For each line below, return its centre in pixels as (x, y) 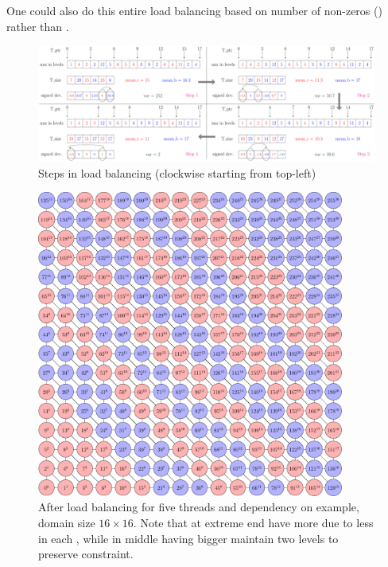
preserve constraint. (86, 554)
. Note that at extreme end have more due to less (253, 522)
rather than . (38, 26)
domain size (67, 522)
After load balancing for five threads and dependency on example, (199, 507)
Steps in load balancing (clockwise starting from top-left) (177, 172)
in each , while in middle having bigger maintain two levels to (188, 538)
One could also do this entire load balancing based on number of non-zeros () (194, 10)
